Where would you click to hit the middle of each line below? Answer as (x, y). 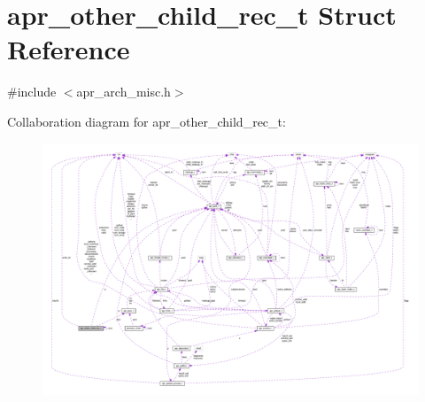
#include (32, 92)
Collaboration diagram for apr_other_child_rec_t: (147, 121)
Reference (69, 49)
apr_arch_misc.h (124, 92)
